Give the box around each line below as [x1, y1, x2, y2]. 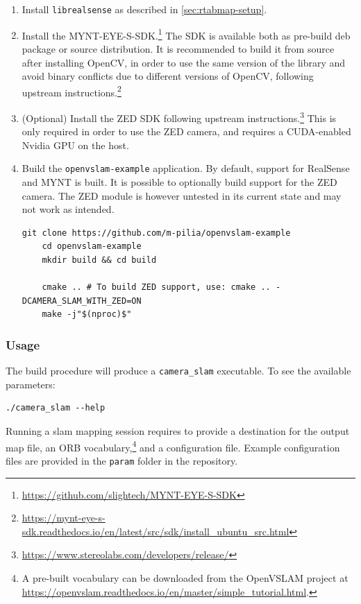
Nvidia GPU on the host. [22, 137, 129, 152]
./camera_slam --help [6, 403, 106, 413]
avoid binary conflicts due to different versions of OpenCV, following [22, 69, 314, 83]
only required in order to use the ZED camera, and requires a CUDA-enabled [22, 124, 351, 139]
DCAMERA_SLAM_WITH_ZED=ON [22, 295, 142, 306]
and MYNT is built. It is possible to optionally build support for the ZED [22, 175, 337, 189]
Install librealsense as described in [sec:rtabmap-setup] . [22, 2, 267, 16]
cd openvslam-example [42, 241, 142, 252]
